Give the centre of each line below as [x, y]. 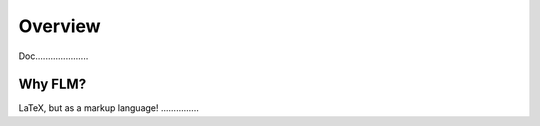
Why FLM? [52, 84]
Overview [59, 26]
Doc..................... [53, 56]
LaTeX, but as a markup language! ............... [108, 108]
